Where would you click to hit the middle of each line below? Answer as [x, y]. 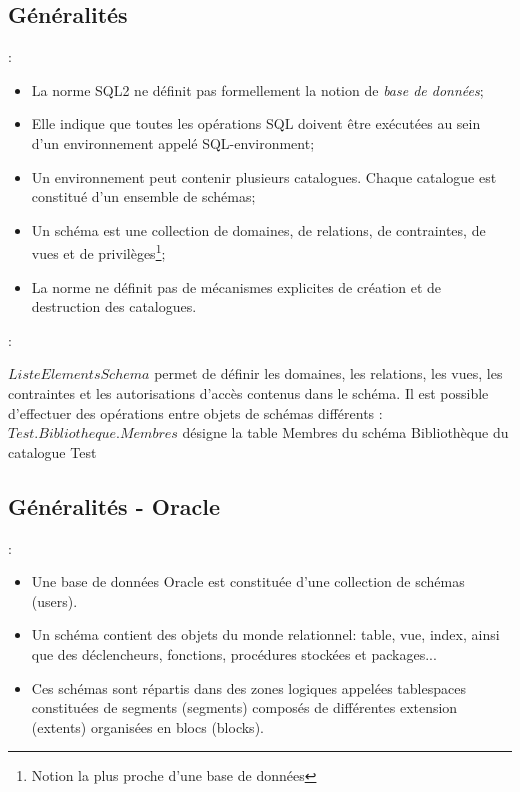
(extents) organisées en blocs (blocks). [147, 726]
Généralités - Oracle [114, 505]
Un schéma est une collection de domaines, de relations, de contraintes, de [258, 229]
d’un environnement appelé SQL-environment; [173, 142]
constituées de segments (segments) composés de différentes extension [244, 707]
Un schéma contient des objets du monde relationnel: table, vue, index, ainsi [265, 634]
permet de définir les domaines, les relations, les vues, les [328, 373]
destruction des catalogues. [114, 306]
